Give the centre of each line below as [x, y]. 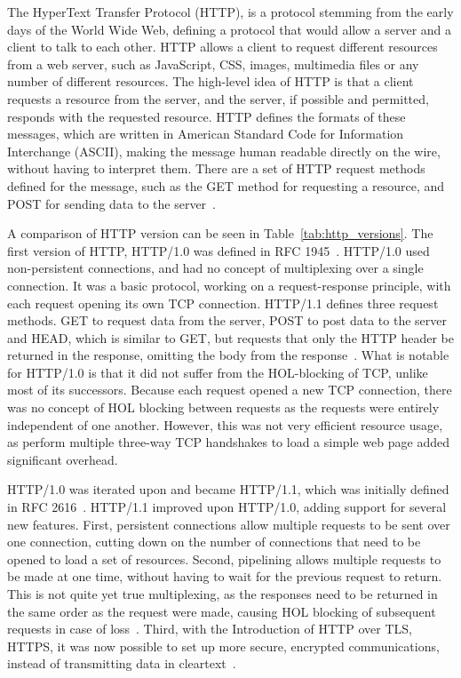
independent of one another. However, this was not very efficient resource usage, [225, 424]
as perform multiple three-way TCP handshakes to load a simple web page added [228, 442]
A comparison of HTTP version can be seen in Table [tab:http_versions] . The [220, 233]
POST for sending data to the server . [111, 203]
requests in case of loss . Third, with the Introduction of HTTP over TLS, [210, 629]
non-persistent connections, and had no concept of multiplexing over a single [215, 268]
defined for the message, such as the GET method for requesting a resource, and [226, 185]
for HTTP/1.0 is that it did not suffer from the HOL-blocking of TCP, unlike [218, 372]
